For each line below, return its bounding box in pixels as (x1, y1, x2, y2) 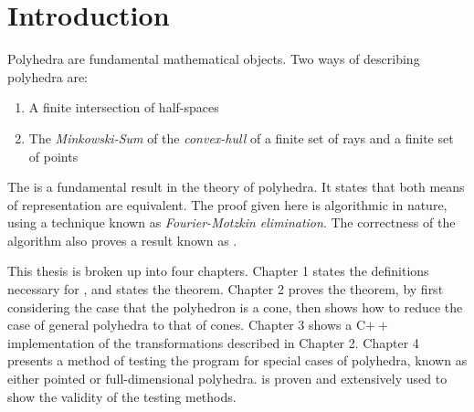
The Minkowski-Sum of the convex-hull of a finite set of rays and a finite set (28, 128, 454, 147)
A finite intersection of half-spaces (28, 98, 219, 117)
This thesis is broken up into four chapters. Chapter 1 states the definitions (7, 261, 429, 280)
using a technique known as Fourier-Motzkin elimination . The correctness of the (7, 213, 456, 232)
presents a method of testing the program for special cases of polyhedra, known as (7, 351, 468, 370)
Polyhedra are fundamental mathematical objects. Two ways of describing (7, 49, 420, 69)
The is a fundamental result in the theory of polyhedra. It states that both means (7, 177, 465, 196)
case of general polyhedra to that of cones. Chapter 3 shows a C (7, 315, 365, 334)
